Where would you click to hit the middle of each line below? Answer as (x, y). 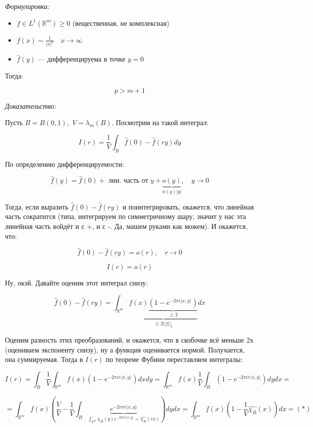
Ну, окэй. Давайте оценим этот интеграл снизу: (77, 283)
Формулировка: (27, 6)
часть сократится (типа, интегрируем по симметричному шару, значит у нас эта (126, 216)
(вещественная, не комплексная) (121, 23)
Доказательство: (31, 106)
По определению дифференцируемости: (65, 164)
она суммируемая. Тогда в (44, 359)
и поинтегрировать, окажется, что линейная (188, 206)
